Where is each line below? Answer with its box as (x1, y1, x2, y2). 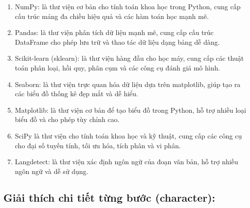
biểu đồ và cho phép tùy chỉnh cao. (15, 114, 120, 124)
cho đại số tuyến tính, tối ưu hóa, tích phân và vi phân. (15, 140, 181, 150)
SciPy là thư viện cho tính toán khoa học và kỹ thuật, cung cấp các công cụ (15, 130, 242, 140)
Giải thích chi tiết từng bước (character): (3, 190, 215, 205)
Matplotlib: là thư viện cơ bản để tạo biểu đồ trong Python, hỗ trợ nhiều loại (15, 104, 246, 115)
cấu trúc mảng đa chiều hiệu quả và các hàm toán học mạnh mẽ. (15, 11, 209, 21)
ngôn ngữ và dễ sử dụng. (15, 166, 89, 176)
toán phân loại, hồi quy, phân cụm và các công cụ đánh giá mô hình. (15, 62, 220, 72)
